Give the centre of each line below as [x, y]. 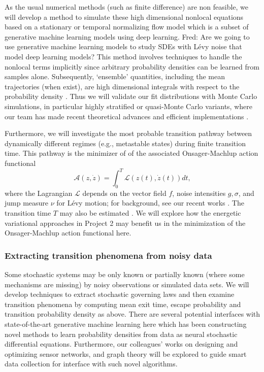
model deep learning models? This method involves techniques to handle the [123, 56]
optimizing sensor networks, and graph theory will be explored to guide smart [126, 353]
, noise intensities [199, 193]
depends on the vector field [124, 193]
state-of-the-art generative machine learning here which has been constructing [126, 324]
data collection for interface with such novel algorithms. [91, 364]
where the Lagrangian [39, 193]
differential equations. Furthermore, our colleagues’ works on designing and [121, 344]
